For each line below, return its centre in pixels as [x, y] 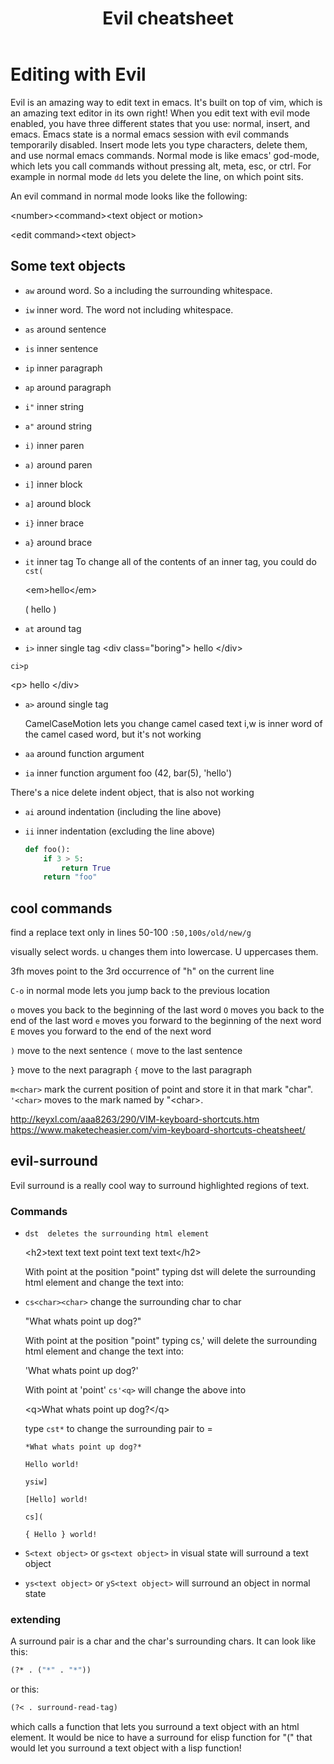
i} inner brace [54, 523]
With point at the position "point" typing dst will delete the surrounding [170, 1272]
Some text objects [68, 266]
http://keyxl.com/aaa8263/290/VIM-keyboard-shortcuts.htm [135, 1119]
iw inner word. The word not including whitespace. [129, 309]
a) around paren [58, 464]
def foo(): [47, 849]
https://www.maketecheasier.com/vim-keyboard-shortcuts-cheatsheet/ [158, 1130]
